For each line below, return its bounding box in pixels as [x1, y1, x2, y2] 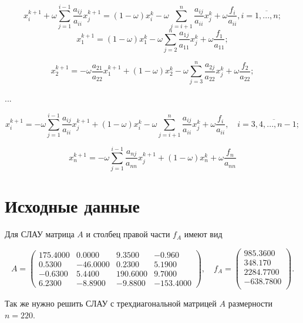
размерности [228, 297, 272, 309]
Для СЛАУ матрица [5, 228, 75, 240]
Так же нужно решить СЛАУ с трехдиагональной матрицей [5, 297, 217, 309]
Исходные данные [5, 194, 140, 218]
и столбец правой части [86, 228, 170, 240]
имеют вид [184, 228, 223, 240]
